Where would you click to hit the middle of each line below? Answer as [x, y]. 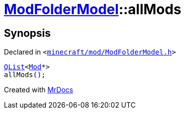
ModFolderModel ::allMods [93, 9]
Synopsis [27, 33]
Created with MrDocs [39, 90]
